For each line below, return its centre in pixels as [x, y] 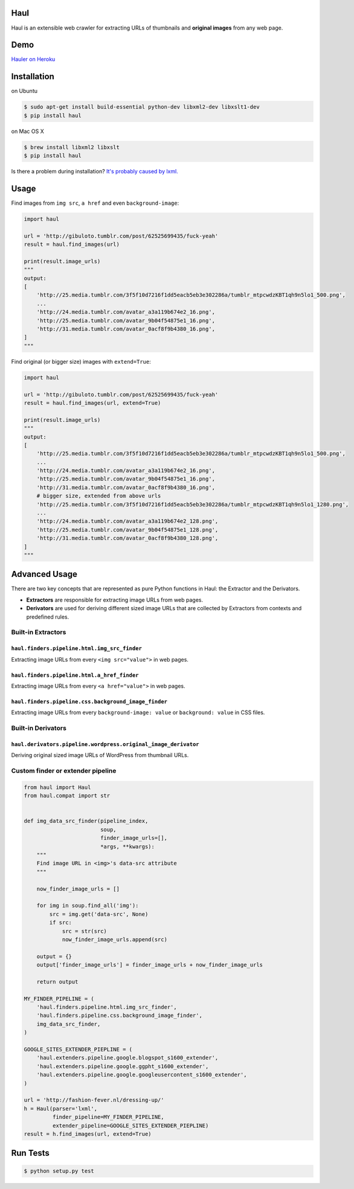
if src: [61, 923]
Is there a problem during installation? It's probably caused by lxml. [95, 172]
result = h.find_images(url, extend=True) [88, 1134]
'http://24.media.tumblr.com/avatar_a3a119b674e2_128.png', [127, 521]
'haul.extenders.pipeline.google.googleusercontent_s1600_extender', [142, 1075]
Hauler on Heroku [33, 59]
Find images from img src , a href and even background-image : [95, 203]
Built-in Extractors [39, 633]
